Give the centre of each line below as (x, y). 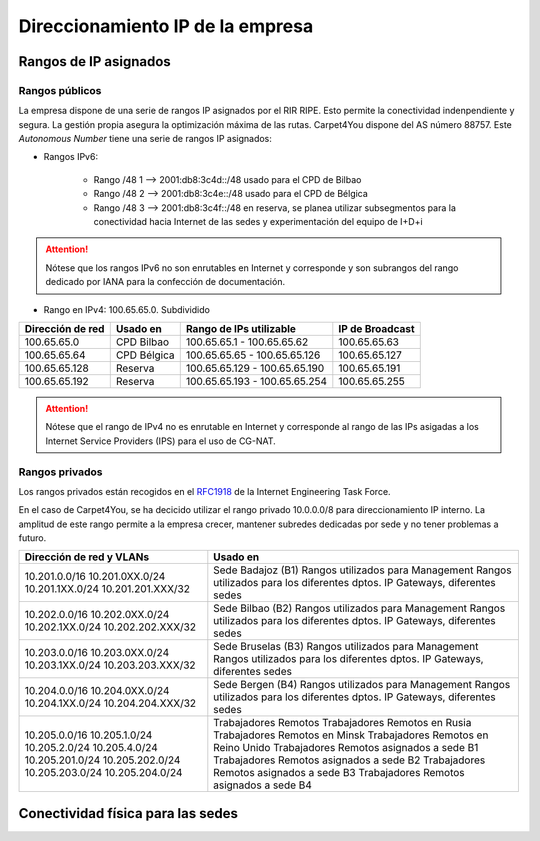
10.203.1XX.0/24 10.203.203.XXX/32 (110, 665)
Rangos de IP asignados (95, 61)
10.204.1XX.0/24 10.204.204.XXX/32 (110, 703)
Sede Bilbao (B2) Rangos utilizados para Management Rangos (359, 608)
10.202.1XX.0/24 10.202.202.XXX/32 (110, 627)
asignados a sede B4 (262, 785)
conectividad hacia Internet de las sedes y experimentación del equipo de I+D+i (258, 222)
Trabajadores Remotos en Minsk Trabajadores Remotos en (351, 735)
